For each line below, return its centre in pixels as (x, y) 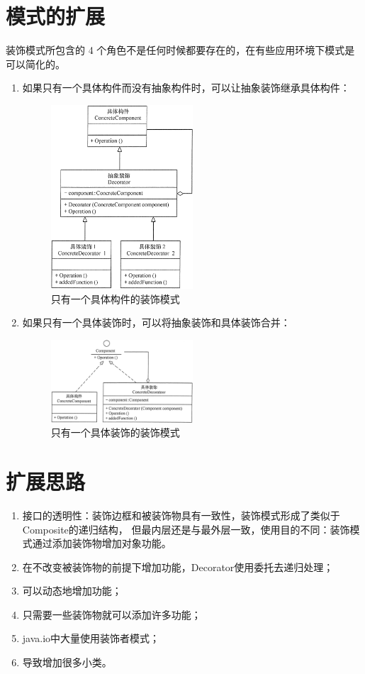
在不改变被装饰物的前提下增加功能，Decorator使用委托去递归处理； (178, 567)
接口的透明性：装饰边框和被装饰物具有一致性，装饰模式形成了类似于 (181, 515)
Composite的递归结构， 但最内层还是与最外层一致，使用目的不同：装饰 (186, 529)
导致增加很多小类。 (67, 662)
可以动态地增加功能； (72, 591)
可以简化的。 (35, 63)
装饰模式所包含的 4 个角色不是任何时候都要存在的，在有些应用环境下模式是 (180, 50)
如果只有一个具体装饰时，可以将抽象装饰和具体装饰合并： (156, 322)
